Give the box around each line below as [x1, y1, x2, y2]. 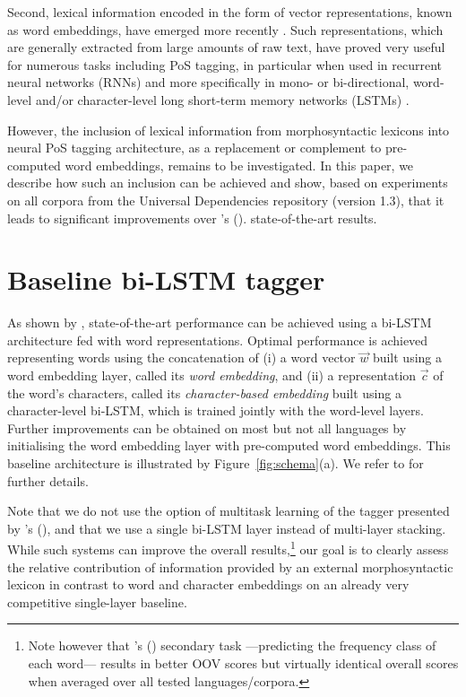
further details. [7, 471, 89, 490]
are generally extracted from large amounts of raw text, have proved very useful [7, 38, 445, 57]
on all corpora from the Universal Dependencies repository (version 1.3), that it [7, 190, 444, 209]
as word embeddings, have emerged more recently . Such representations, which [7, 20, 444, 39]
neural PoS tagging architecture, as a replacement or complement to [7, 138, 382, 157]
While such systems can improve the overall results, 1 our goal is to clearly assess [7, 537, 449, 559]
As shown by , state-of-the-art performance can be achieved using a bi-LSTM [7, 313, 432, 332]
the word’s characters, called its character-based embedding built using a [7, 383, 401, 402]
